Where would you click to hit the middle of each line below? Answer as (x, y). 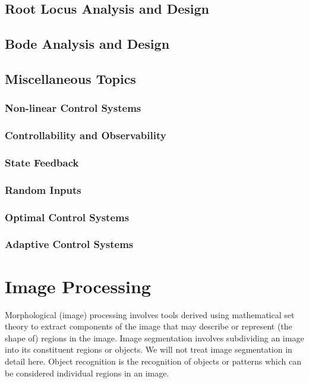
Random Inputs (43, 189)
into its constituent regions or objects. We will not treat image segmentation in (149, 349)
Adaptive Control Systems (69, 244)
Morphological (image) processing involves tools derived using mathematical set (150, 314)
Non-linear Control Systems (73, 108)
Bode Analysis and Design (87, 44)
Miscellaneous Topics (70, 78)
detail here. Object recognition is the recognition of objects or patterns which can (153, 361)
